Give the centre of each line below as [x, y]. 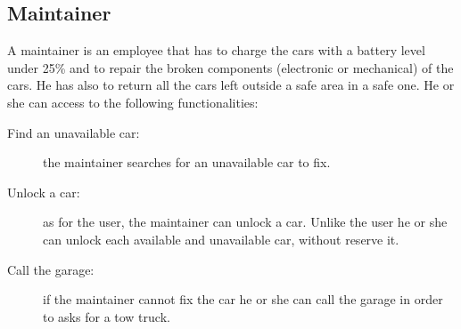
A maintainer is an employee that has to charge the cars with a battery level [216, 50]
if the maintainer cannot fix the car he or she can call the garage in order [243, 299]
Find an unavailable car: [74, 132]
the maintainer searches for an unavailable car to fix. [187, 162]
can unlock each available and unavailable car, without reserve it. [221, 239]
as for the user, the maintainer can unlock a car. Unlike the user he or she [245, 222]
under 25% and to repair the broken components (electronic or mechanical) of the [230, 67]
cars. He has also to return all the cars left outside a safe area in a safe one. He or [231, 85]
